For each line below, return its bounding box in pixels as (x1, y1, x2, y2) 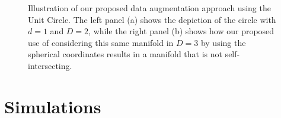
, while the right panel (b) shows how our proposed (88, 25, 274, 37)
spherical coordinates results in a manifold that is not (28, 48, 222, 60)
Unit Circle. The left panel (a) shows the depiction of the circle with (28, 13, 276, 25)
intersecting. (28, 59, 72, 71)
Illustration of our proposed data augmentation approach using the (28, 2, 271, 14)
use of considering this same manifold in (28, 36, 174, 48)
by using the (200, 36, 246, 48)
